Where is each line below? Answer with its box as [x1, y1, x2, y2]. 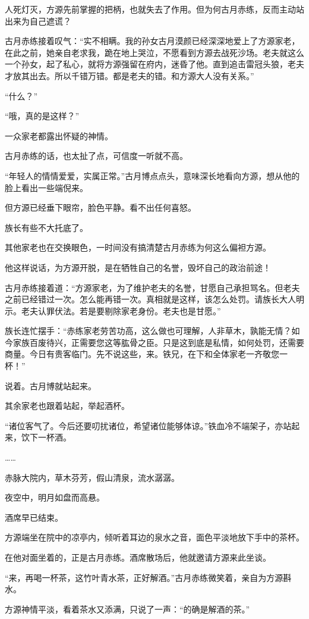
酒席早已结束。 [5, 511, 63, 523]
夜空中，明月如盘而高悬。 [5, 491, 105, 504]
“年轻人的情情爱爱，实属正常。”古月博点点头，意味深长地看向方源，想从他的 [5, 169, 300, 182]
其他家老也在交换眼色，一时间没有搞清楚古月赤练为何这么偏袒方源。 [5, 241, 271, 254]
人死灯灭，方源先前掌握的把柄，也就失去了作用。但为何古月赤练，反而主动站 [5, 3, 304, 15]
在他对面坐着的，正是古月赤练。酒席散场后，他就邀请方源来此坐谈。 [5, 551, 271, 563]
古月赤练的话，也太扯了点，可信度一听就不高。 [5, 149, 188, 162]
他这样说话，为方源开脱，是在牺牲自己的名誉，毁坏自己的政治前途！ [5, 261, 271, 273]
